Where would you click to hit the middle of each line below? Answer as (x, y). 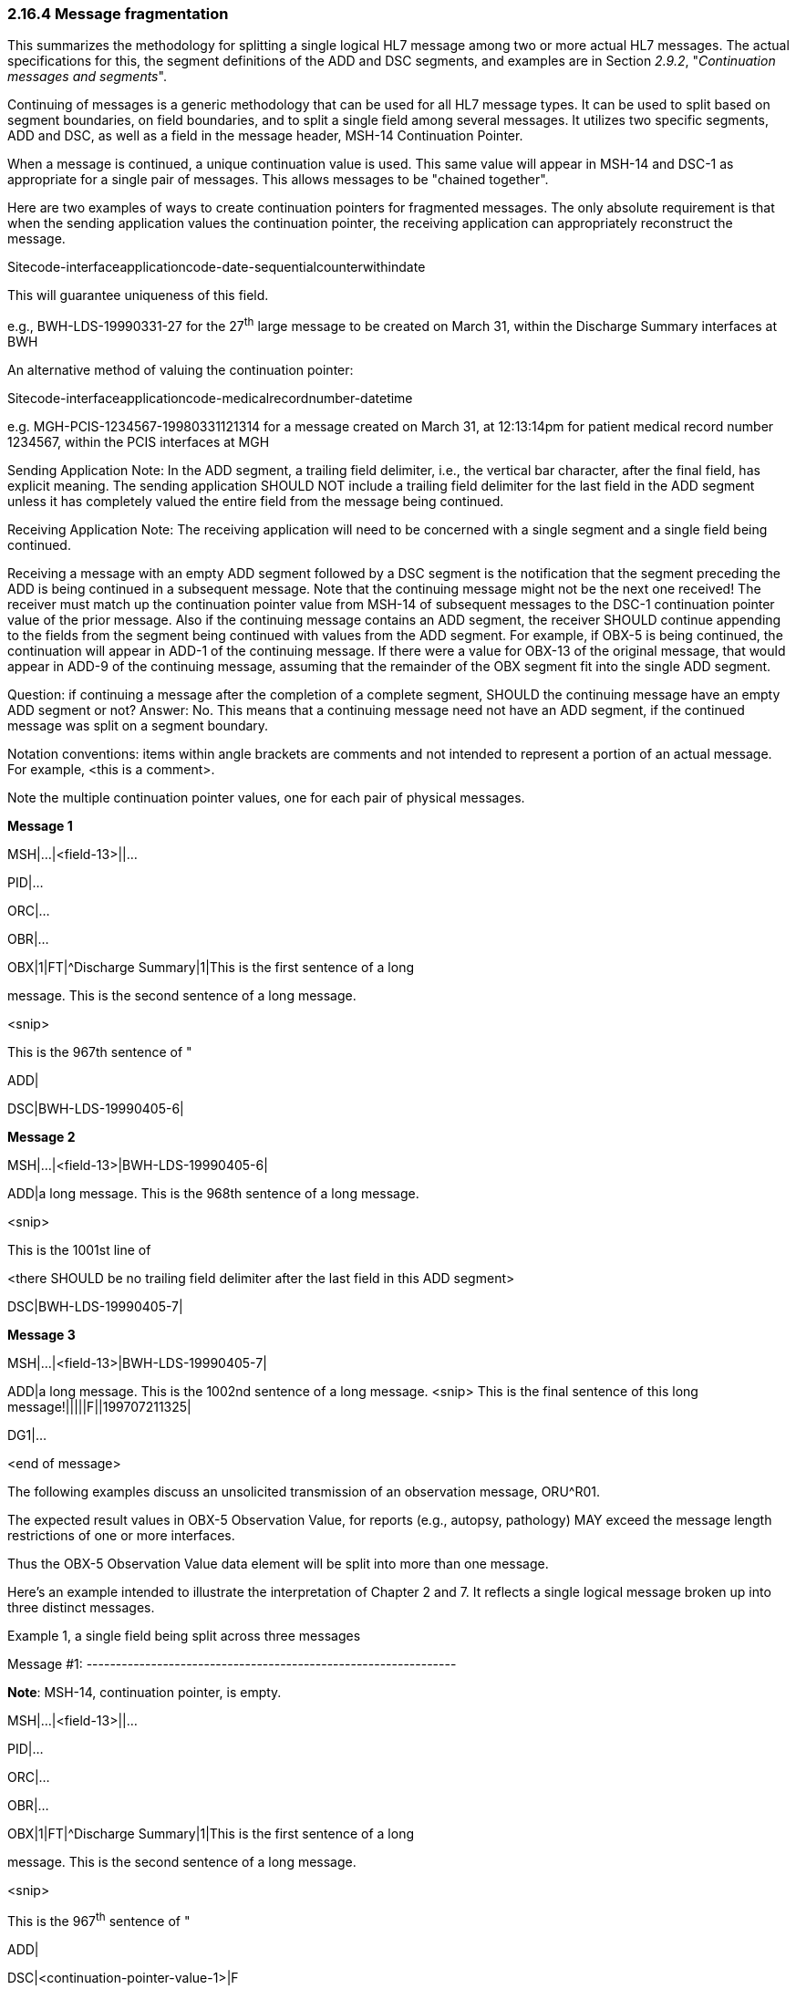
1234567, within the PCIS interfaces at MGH (139, 442)
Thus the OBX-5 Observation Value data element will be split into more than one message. (278, 1564)
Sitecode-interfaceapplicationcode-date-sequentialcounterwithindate (217, 267)
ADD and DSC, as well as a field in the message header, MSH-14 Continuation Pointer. (265, 136)
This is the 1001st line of (79, 1250)
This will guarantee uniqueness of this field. (138, 295)
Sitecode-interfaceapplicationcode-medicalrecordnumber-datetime (210, 399)
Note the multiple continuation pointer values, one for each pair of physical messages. (266, 798)
